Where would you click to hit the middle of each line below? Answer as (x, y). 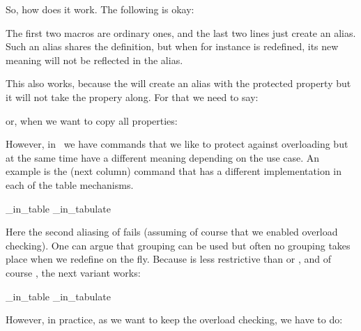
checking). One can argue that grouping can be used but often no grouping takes (178, 245)
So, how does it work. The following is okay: (100, 9)
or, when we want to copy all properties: (92, 120)
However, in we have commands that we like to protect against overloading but (177, 144)
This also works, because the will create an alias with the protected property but (178, 83)
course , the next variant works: (73, 272)
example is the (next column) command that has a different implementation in (174, 171)
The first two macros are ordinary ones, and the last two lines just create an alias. (181, 32)
